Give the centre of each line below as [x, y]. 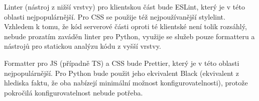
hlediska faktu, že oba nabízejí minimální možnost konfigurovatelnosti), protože [126, 83]
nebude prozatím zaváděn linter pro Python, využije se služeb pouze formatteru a [129, 36]
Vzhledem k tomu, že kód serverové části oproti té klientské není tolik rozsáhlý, [125, 26]
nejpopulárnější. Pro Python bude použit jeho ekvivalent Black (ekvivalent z [121, 73]
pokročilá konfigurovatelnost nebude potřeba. [74, 92]
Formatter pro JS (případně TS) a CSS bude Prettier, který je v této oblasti [122, 63]
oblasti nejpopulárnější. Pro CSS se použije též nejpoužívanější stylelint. [115, 16]
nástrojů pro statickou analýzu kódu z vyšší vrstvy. [83, 46]
